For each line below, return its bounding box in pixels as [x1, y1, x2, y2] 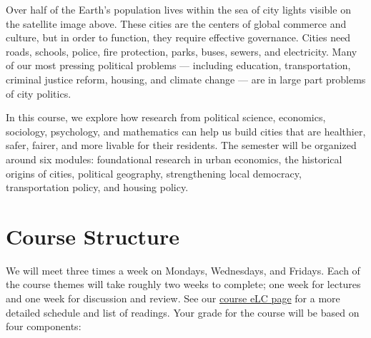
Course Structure [6, 221, 180, 250]
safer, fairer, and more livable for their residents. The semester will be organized [6, 138, 357, 153]
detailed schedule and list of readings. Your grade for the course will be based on [6, 304, 360, 319]
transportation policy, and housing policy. [6, 180, 189, 195]
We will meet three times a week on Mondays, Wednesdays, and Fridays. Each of [6, 262, 360, 277]
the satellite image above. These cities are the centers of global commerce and [6, 16, 347, 31]
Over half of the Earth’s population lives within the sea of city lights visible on [6, 2, 351, 16]
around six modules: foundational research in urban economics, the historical [6, 151, 342, 166]
